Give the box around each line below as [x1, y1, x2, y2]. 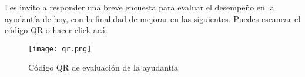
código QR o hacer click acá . [5, 24, 108, 36]
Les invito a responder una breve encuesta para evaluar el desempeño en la [5, 1, 274, 13]
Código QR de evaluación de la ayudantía [28, 61, 178, 73]
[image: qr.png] [28, 44, 92, 53]
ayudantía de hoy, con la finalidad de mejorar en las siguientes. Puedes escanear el [5, 12, 301, 24]
